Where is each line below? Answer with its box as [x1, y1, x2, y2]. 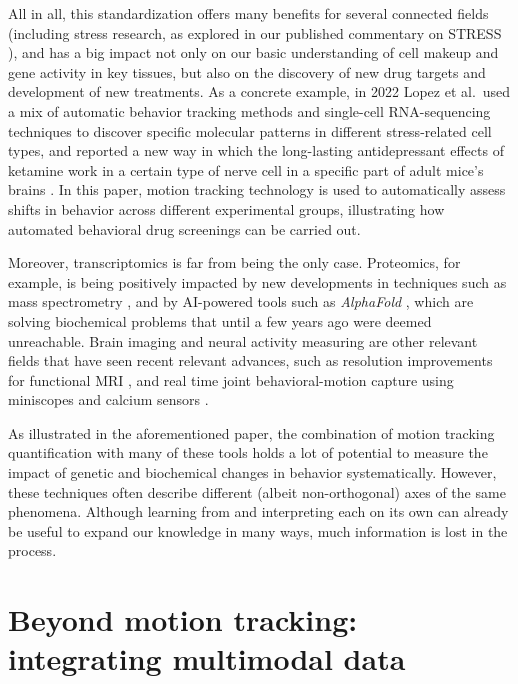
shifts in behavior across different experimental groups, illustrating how [8, 198, 445, 219]
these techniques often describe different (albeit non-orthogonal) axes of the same [8, 481, 506, 502]
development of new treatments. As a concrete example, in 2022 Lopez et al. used [8, 81, 511, 102]
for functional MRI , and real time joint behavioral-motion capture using [8, 369, 454, 390]
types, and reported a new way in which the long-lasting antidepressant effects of [8, 140, 504, 161]
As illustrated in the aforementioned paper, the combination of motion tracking [8, 422, 495, 443]
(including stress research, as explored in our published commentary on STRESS [8, 22, 502, 43]
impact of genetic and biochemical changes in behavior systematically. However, [8, 462, 497, 483]
